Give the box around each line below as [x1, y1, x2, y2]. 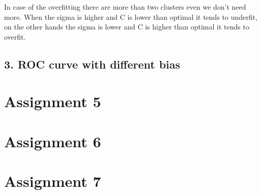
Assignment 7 [4, 171, 101, 191]
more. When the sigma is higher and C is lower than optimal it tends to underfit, [4, 11, 257, 22]
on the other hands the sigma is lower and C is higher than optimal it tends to [4, 21, 249, 32]
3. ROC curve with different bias [4, 56, 181, 72]
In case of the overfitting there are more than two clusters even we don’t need [4, 2, 246, 12]
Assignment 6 [4, 131, 101, 151]
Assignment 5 [4, 91, 101, 112]
